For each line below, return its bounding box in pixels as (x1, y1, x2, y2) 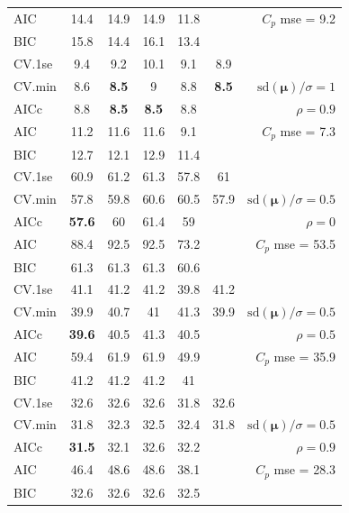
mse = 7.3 (280, 121, 336, 140)
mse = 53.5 (273, 234, 336, 252)
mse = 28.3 (273, 460, 336, 479)
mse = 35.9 (273, 346, 336, 365)
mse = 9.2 (280, 8, 336, 27)
